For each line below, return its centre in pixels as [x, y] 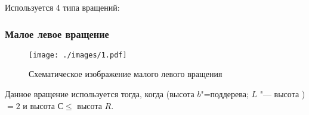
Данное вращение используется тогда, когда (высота [100, 94]
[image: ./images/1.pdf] [78, 55]
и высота [39, 105]
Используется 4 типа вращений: [62, 7]
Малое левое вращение [57, 33]
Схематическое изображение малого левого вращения [126, 74]
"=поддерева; [225, 94]
